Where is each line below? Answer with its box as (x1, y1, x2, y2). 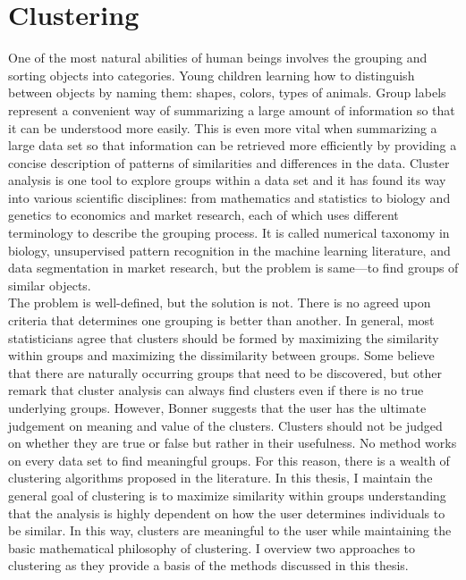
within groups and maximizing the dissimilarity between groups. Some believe (8, 346, 435, 365)
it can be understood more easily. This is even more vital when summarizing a (8, 118, 437, 137)
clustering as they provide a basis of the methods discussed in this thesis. (8, 556, 409, 575)
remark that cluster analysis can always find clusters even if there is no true (8, 381, 424, 399)
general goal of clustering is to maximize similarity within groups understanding (8, 485, 446, 504)
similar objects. (8, 275, 91, 294)
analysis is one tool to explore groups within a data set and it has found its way (8, 171, 446, 189)
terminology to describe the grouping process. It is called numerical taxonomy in (8, 223, 450, 242)
